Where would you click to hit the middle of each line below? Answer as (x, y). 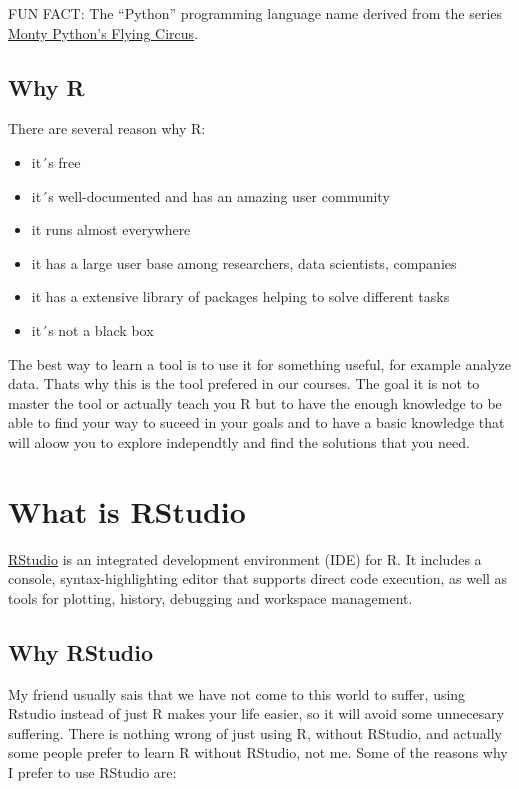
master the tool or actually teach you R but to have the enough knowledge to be (255, 402)
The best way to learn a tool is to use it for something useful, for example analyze (259, 363)
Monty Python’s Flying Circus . (103, 32)
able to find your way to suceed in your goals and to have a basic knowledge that (256, 422)
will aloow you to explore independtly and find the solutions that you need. (239, 441)
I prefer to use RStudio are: (92, 772)
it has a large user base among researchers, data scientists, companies (244, 262)
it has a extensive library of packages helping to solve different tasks (240, 296)
